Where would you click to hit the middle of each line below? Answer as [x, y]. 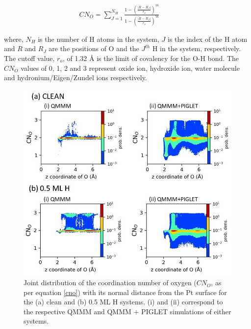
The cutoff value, [29, 58]
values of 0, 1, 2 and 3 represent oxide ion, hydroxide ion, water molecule [130, 68]
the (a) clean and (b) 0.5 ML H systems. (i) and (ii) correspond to [123, 302]
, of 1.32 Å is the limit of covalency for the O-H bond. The [151, 58]
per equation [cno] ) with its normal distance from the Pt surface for [125, 292]
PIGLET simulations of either [186, 311]
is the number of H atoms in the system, [99, 39]
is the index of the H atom [207, 39]
